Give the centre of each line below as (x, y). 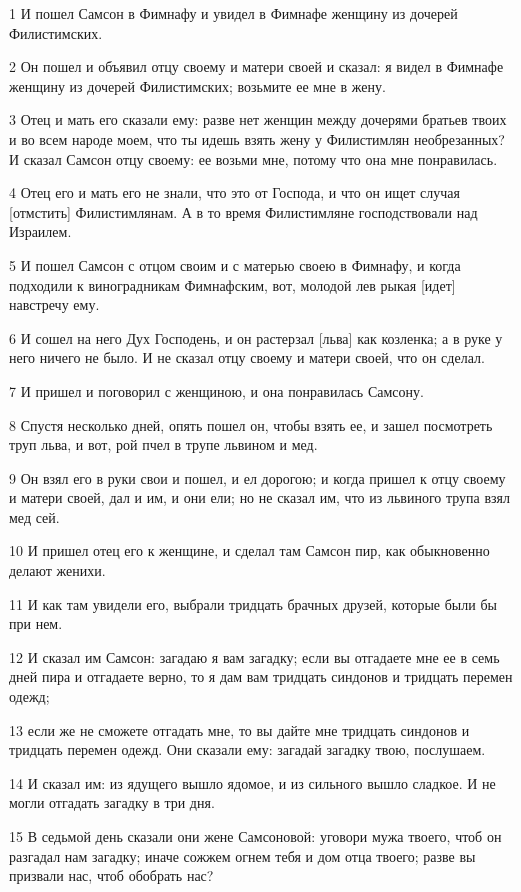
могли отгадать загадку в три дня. (112, 802)
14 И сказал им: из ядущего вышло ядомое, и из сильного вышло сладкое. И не (252, 782)
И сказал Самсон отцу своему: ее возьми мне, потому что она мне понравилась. (253, 158)
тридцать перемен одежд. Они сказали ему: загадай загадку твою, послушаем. (247, 749)
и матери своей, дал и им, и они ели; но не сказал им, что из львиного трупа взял (259, 497)
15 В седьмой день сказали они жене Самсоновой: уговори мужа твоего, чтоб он (255, 836)
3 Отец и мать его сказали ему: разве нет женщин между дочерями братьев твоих (258, 119)
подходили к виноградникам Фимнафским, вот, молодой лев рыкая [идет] (232, 284)
